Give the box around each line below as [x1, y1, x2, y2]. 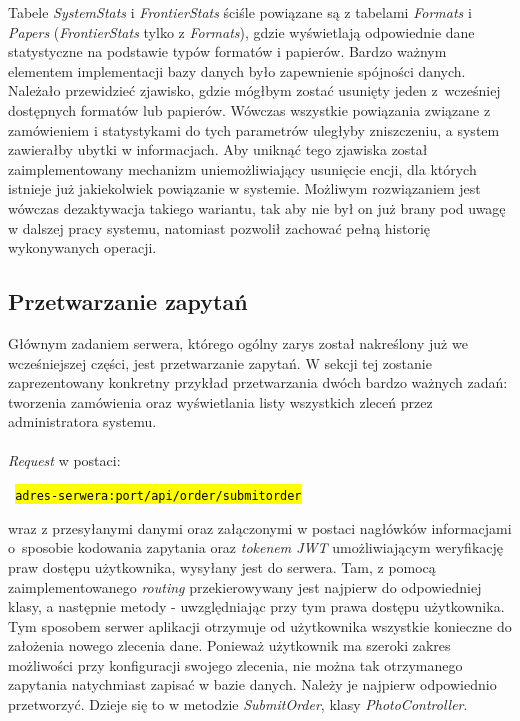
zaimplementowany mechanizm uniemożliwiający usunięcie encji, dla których [8, 158, 477, 179]
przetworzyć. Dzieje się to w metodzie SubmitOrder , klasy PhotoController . [8, 694, 468, 715]
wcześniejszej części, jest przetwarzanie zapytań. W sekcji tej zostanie [8, 352, 432, 373]
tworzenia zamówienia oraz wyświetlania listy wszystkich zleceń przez [8, 391, 433, 412]
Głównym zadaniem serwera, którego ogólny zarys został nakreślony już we [8, 332, 468, 353]
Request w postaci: [8, 450, 121, 471]
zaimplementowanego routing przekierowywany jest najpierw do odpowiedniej [8, 576, 482, 597]
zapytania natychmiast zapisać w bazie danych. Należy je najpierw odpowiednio [8, 674, 497, 695]
